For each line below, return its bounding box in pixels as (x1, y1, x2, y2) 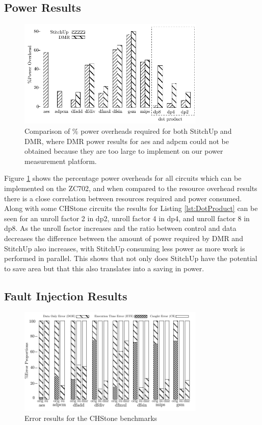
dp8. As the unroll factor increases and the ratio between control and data (4, 223, 237, 233)
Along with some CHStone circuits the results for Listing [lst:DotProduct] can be (4, 203, 258, 214)
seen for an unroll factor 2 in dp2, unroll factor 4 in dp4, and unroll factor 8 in (4, 212, 250, 223)
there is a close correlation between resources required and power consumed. (4, 193, 242, 203)
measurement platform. (24, 155, 97, 166)
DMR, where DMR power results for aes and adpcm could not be (24, 135, 229, 146)
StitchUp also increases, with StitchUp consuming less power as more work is (4, 243, 245, 253)
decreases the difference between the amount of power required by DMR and (4, 232, 243, 243)
